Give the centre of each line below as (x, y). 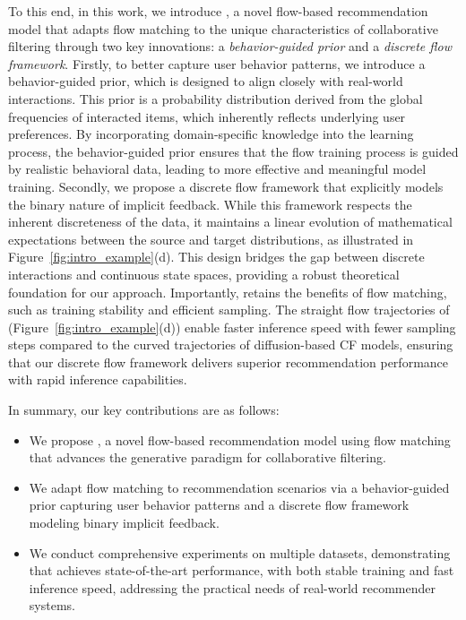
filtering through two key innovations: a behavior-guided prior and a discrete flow (230, 46)
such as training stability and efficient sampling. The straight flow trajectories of (229, 310)
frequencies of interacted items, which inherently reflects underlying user (207, 116)
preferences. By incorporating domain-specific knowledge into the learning (211, 134)
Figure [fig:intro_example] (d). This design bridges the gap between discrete (216, 257)
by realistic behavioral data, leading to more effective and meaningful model (217, 169)
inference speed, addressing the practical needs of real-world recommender (233, 587)
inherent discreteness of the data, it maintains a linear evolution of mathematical (230, 222)
